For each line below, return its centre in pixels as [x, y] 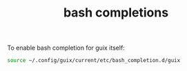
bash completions [116, 13]
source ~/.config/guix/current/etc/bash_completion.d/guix [94, 61]
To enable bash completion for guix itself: [66, 48]
